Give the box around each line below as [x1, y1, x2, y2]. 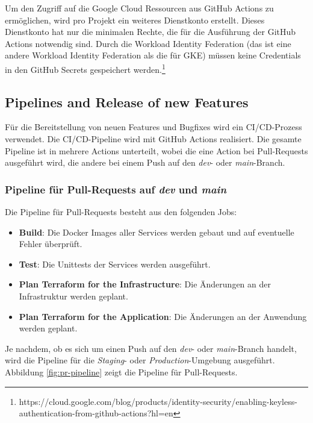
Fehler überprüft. [19, 237, 82, 250]
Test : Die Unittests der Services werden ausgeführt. [19, 257, 211, 270]
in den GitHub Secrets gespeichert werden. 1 [5, 61, 166, 75]
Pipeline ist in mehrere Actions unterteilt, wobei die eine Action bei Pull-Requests [5, 144, 308, 157]
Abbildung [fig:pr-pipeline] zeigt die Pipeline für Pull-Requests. [5, 365, 238, 378]
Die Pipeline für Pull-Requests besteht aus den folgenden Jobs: [5, 205, 237, 218]
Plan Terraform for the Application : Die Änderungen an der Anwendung [19, 310, 307, 322]
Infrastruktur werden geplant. [19, 289, 128, 302]
